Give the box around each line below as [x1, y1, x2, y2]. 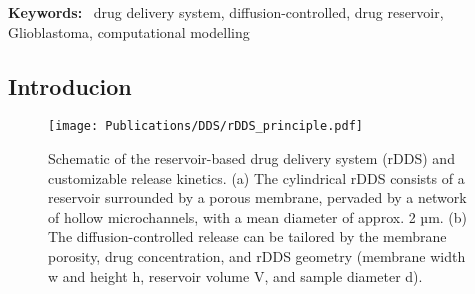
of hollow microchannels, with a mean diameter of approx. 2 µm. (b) [48, 206, 468, 227]
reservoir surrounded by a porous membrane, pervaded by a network [48, 187, 467, 208]
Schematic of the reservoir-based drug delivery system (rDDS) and [48, 148, 455, 169]
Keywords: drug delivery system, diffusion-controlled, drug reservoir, [8, 2, 444, 22]
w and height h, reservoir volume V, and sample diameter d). [48, 265, 423, 286]
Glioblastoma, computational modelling [8, 21, 250, 42]
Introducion [8, 70, 132, 101]
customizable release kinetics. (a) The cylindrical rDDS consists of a [48, 167, 465, 188]
